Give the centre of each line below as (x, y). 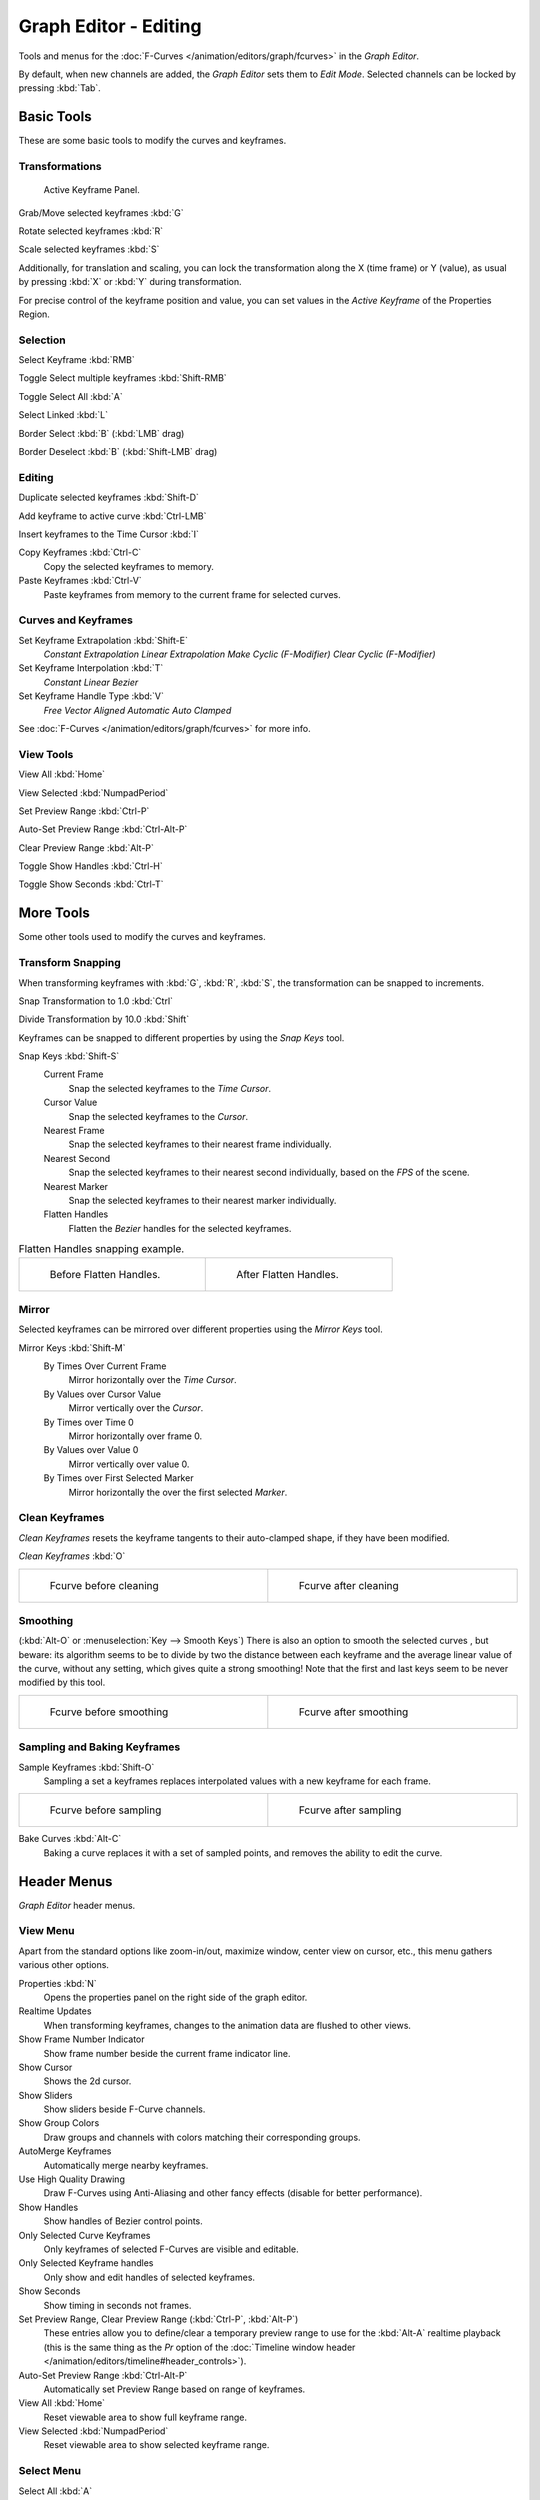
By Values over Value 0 (91, 1450)
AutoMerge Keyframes (65, 2151)
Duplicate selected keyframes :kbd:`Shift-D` (109, 497)
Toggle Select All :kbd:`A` (71, 396)
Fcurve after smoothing (353, 1712)
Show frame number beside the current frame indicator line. (167, 2053)
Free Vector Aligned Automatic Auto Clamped (137, 710)
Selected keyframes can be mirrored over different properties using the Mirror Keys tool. (201, 1329)
